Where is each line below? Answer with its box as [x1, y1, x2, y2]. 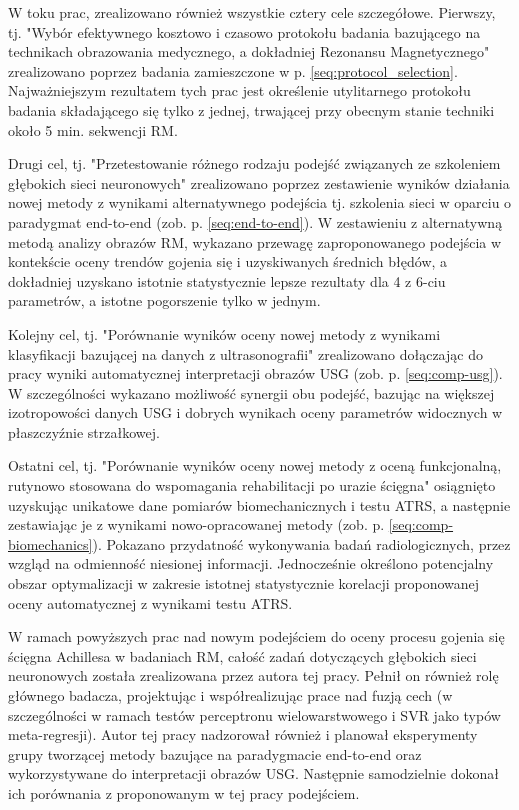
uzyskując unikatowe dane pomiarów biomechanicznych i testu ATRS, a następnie [8, 494, 511, 515]
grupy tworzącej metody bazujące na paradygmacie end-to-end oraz [8, 743, 422, 764]
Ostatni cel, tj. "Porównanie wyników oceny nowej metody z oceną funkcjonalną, [8, 455, 502, 476]
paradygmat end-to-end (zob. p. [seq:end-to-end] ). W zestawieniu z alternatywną [8, 211, 503, 232]
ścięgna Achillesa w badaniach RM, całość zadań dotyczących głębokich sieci [8, 645, 477, 666]
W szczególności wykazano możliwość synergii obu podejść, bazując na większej [8, 382, 495, 403]
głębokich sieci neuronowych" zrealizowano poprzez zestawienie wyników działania [8, 172, 510, 193]
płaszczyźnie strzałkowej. [8, 421, 160, 442]
